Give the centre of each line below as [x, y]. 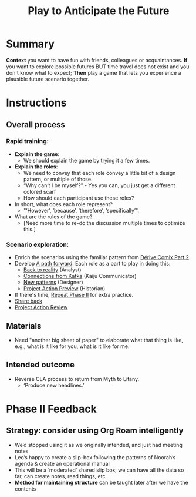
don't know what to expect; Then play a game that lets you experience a [94, 72]
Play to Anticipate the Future [99, 11]
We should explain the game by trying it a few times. [87, 160]
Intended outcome [40, 365]
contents [25, 488]
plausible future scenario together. [48, 79]
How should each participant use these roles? [79, 198]
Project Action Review [41, 307]
